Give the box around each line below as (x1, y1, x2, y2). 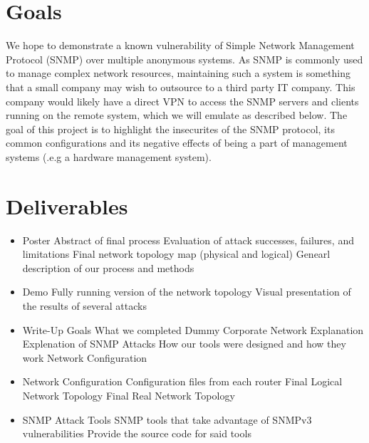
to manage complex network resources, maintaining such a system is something (6, 66, 350, 80)
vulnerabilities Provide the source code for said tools (22, 426, 251, 441)
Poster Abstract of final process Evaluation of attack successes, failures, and (22, 232, 354, 247)
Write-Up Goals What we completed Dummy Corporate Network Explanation (22, 322, 364, 337)
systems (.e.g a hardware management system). (6, 149, 212, 164)
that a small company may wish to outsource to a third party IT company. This (6, 79, 355, 94)
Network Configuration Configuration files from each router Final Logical (22, 374, 343, 389)
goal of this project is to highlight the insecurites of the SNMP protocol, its (6, 121, 335, 136)
